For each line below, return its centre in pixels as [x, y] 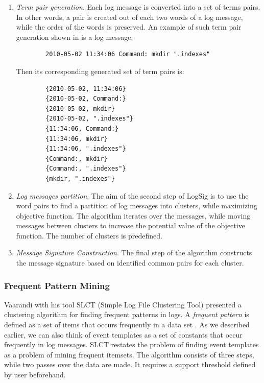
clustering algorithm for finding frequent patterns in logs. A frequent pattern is [127, 314]
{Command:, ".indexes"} [86, 169]
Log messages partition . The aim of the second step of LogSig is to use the [132, 195]
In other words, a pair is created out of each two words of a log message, [129, 17]
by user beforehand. [35, 375]
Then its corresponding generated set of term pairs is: [100, 71]
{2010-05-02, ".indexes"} [89, 119]
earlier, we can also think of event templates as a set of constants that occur [123, 334]
